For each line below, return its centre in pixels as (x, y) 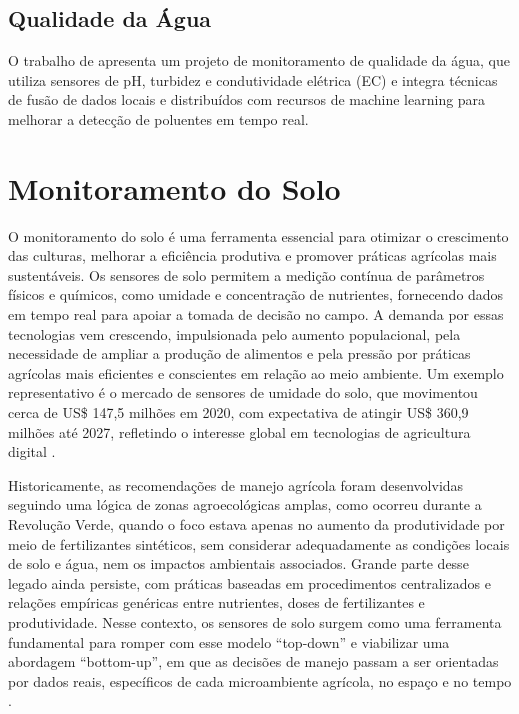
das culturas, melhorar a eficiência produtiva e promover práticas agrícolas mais (252, 255)
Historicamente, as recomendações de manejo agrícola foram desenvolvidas (236, 484)
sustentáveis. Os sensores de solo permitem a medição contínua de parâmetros (246, 274)
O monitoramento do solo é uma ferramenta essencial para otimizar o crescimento (258, 235)
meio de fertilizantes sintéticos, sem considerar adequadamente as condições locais (259, 543)
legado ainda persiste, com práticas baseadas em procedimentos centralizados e (249, 582)
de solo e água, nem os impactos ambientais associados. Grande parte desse (238, 563)
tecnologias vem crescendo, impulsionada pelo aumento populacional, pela (234, 333)
